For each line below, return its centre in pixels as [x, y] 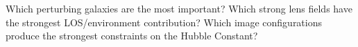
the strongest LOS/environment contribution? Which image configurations [164, 22]
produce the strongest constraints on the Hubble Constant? [132, 36]
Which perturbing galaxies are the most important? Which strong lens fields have [179, 8]
